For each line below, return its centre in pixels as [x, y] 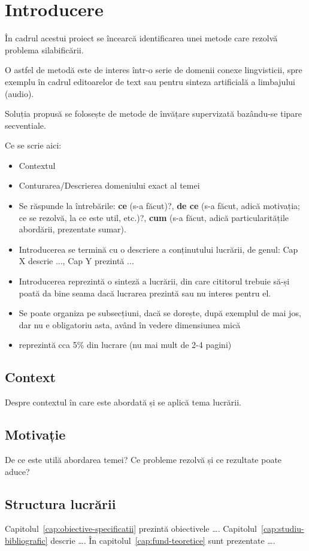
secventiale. [25, 125]
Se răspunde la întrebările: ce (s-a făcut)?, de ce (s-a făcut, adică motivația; [159, 206]
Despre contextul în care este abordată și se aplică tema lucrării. [123, 402]
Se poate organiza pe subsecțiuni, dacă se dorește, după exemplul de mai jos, [160, 313]
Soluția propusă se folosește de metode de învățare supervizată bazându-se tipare [154, 113]
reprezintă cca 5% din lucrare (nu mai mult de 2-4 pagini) [125, 345]
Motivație [35, 435]
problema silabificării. [44, 49]
